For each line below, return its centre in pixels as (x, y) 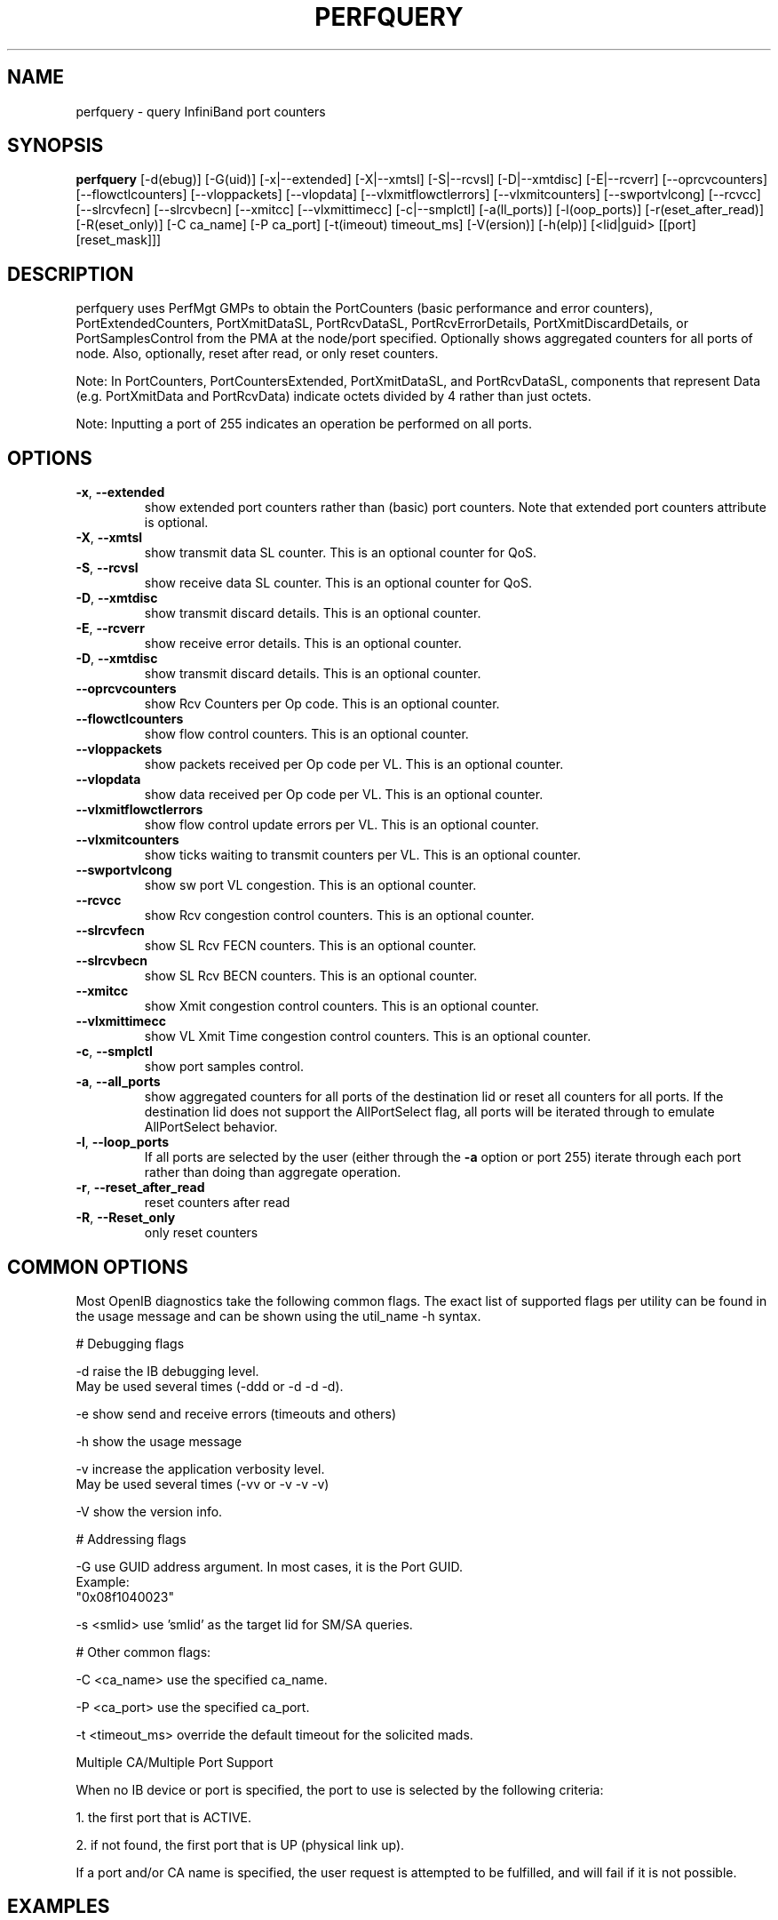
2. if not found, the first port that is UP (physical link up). (240, 1844)
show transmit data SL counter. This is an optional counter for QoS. (341, 553)
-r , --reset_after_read (140, 1188)
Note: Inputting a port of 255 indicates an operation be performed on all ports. (304, 424)
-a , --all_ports (118, 1082)
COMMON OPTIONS (98, 1267)
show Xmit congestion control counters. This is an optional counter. (341, 1006)
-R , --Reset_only (126, 1218)
